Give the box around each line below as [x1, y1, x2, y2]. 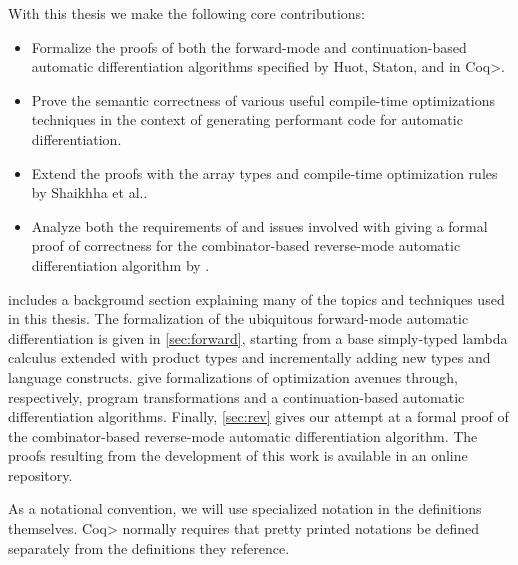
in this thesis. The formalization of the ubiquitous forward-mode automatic [8, 308, 469, 329]
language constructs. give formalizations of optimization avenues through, [8, 366, 459, 387]
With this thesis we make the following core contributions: [8, 3, 365, 23]
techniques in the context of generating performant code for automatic [31, 109, 463, 130]
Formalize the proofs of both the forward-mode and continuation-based [31, 36, 467, 57]
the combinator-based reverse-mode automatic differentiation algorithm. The [8, 425, 478, 446]
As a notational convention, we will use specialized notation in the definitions [8, 498, 482, 519]
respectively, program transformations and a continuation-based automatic [8, 386, 465, 407]
